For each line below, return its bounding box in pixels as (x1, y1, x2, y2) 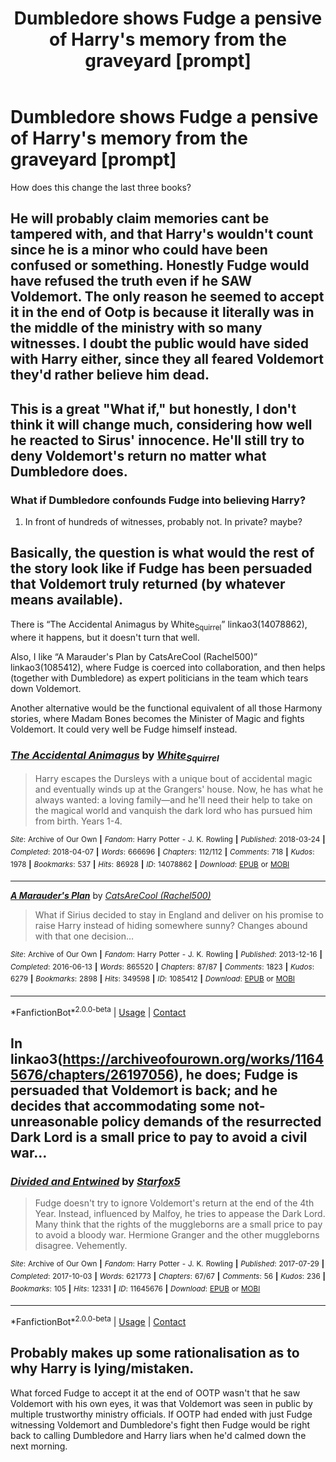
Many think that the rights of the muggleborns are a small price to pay (34, 1218, 323, 1231)
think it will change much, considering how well (10, 416, 313, 433)
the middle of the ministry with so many (10, 320, 263, 337)
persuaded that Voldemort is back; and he (10, 1082, 278, 1099)
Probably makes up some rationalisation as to (10, 1345, 300, 1362)
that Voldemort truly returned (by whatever (10, 576, 286, 593)
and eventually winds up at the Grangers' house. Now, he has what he (34, 783, 324, 796)
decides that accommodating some (10, 1098, 236, 1115)
